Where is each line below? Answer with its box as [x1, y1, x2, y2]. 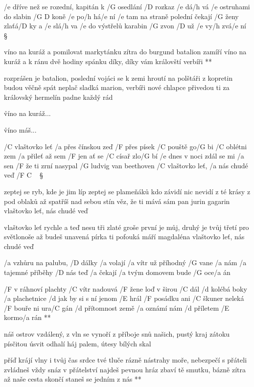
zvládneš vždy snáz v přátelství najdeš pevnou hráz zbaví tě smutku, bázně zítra [4, 364, 246, 374]
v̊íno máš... [4, 124, 37, 135]
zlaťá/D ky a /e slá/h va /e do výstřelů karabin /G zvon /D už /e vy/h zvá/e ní [4, 21, 246, 31]
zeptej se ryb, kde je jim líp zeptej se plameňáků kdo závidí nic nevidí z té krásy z [4, 186, 251, 196]
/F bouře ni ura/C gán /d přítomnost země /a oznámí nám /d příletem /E [4, 302, 230, 313]
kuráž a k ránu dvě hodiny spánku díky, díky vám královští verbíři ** [4, 56, 212, 66]
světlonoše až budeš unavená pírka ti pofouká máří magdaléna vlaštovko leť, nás [4, 231, 245, 242]
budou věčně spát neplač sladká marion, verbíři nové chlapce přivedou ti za [4, 82, 230, 92]
